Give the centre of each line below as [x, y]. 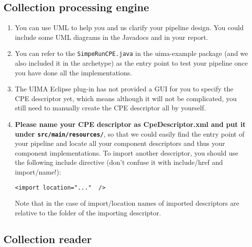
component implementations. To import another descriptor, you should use [126, 152]
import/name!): [38, 172]
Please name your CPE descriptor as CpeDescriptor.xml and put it [130, 124]
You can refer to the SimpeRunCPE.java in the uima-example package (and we [131, 53]
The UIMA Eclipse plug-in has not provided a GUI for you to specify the [124, 89]
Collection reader [48, 238]
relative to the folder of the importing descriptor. [88, 212]
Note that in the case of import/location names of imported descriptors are [127, 203]
